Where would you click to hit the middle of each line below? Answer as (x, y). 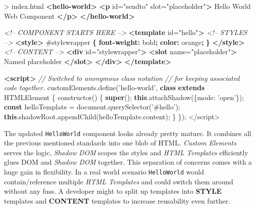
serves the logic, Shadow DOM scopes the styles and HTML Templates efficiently (126, 152)
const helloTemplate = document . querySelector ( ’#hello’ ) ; (92, 107)
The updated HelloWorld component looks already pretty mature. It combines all (128, 133)
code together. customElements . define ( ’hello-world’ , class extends (104, 87)
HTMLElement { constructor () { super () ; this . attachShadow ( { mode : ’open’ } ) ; (124, 97)
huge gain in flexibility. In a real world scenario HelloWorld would (104, 171)
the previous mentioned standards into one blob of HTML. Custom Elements (120, 143)
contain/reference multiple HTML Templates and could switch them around (119, 181)
